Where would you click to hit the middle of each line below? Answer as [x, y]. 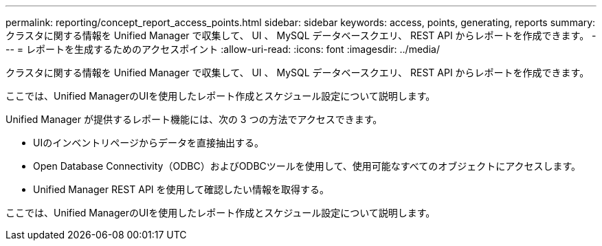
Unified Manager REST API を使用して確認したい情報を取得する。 [181, 189]
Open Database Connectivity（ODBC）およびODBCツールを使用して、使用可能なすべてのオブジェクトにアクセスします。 [307, 166]
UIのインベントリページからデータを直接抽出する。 [148, 143]
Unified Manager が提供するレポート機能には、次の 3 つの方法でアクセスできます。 [194, 119]
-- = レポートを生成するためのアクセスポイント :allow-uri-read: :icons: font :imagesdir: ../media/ [223, 49]
